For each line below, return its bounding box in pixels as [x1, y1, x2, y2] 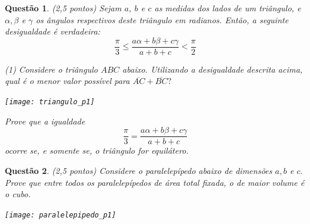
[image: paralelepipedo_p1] [5, 210, 116, 219]
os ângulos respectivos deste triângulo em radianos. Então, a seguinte [35, 13, 288, 26]
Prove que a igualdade [5, 114, 85, 127]
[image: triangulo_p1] [5, 98, 95, 107]
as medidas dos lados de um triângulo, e [154, 2, 301, 14]
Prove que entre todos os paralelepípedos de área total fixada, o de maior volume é [5, 176, 305, 188]
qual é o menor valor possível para [5, 74, 130, 87]
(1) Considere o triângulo [5, 63, 98, 75]
